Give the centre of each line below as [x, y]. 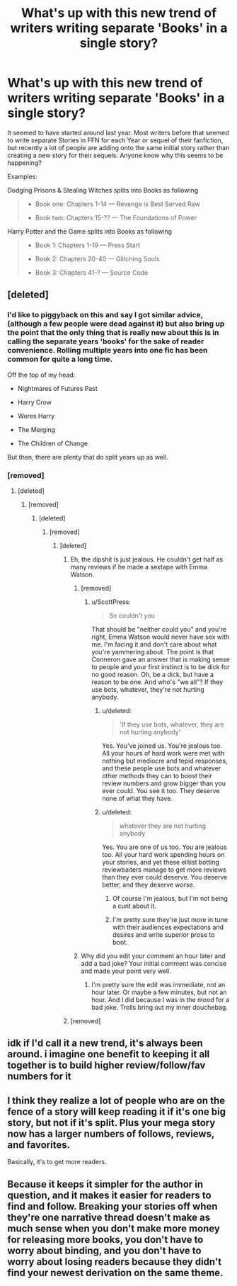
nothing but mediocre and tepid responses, [165, 761]
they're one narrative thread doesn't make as [109, 1217]
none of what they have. [138, 798]
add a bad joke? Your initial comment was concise [154, 963]
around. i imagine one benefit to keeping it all [109, 1054]
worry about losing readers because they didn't [114, 1262]
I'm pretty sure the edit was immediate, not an [158, 984]
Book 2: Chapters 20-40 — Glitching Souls [97, 258]
